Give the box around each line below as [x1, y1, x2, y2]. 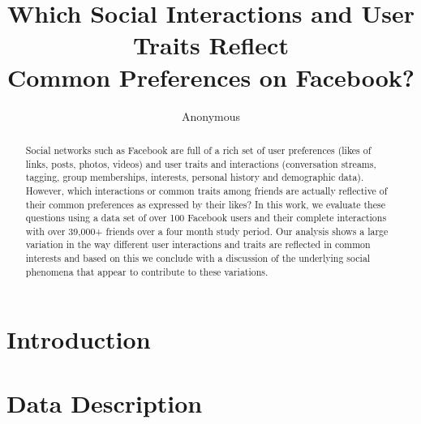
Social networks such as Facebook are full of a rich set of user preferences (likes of [25, 143, 372, 156]
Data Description [6, 386, 203, 419]
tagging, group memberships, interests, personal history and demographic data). [25, 170, 364, 184]
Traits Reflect [133, 28, 289, 62]
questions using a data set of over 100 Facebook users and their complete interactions [25, 211, 387, 225]
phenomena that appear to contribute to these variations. [25, 264, 268, 278]
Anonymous [181, 107, 241, 124]
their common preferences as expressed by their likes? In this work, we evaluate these [25, 197, 385, 211]
